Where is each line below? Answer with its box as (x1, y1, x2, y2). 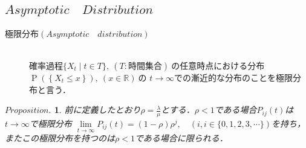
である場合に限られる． (134, 132, 228, 144)
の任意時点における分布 (171, 59, 265, 71)
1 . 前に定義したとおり (54, 103, 141, 116)
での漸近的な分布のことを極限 (174, 71, 293, 83)
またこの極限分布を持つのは (5, 132, 115, 144)
